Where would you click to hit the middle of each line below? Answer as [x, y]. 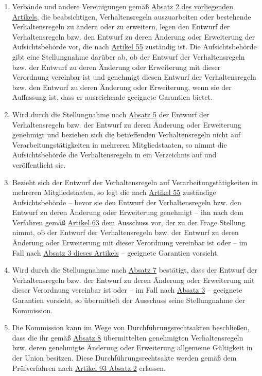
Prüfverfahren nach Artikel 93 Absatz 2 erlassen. [89, 368]
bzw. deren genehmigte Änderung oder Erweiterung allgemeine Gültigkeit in [132, 347]
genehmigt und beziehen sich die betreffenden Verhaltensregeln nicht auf [126, 135]
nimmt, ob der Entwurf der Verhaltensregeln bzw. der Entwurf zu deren [125, 232]
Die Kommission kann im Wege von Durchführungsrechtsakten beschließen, [131, 327]
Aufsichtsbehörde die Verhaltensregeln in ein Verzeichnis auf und [114, 155]
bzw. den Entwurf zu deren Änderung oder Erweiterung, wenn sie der [122, 87]
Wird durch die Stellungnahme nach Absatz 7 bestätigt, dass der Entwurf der [135, 270]
